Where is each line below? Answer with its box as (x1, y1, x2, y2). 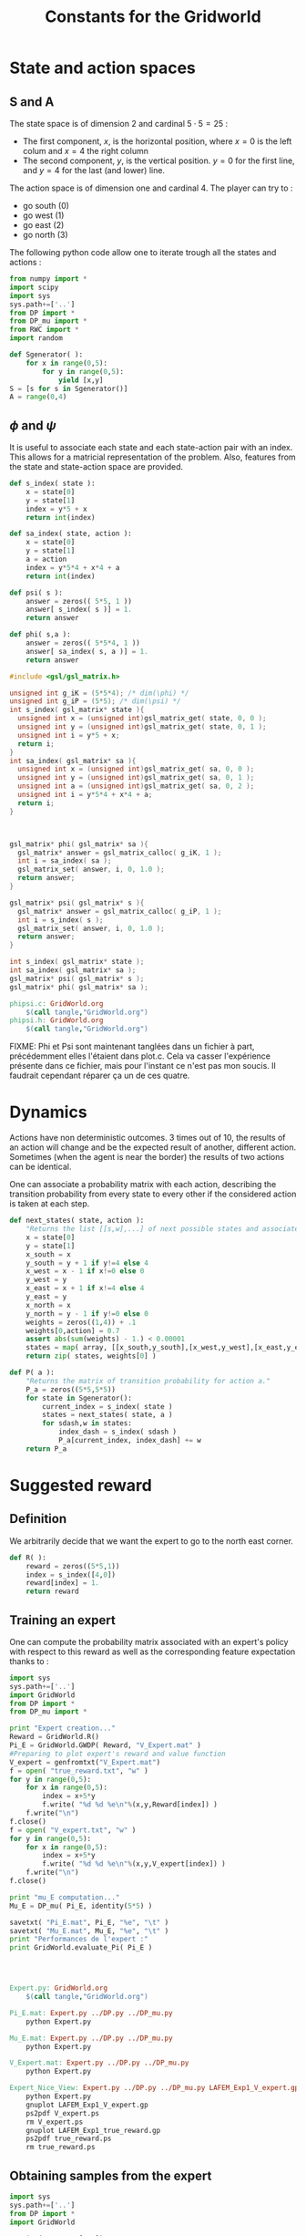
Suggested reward (9, 1475, 152, 1496)
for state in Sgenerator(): (25, 1393, 132, 1403)
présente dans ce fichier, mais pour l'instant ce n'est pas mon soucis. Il (9, 1061, 276, 1071)
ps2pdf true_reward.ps (25, 2134, 112, 2144)
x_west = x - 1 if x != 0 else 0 (25, 1267, 145, 1276)
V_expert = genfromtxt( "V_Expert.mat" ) (9, 1757, 161, 1766)
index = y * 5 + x (25, 504, 88, 513)
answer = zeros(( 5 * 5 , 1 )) (25, 596, 132, 606)
